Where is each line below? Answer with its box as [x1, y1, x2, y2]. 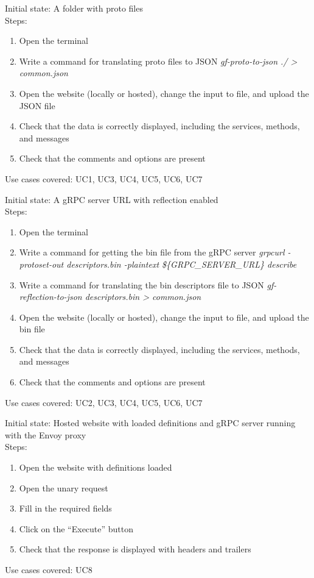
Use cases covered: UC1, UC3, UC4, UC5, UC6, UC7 [5, 172, 203, 185]
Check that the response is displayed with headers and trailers [19, 543, 251, 555]
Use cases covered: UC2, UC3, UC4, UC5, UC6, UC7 [5, 396, 203, 409]
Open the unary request [19, 481, 108, 494]
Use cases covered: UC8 [5, 563, 92, 576]
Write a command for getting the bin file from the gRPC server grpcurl [19, 246, 285, 259]
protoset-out [19, 257, 64, 270]
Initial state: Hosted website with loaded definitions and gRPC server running [5, 416, 296, 429]
